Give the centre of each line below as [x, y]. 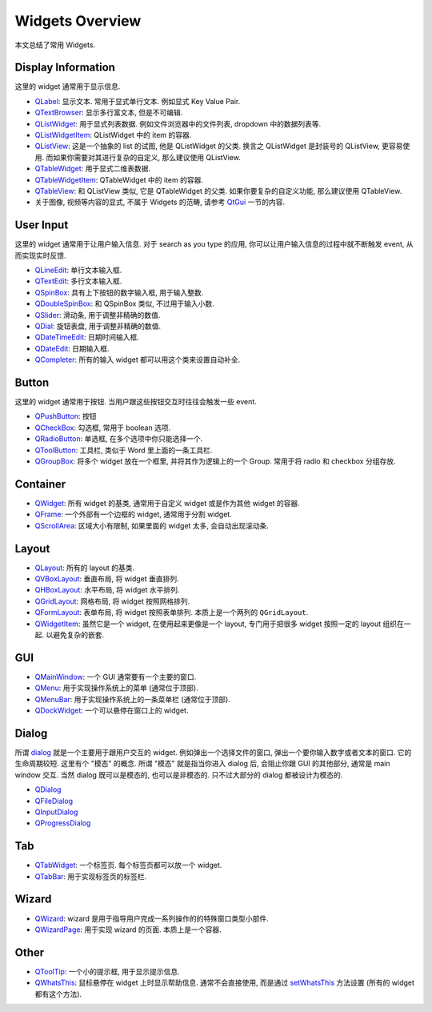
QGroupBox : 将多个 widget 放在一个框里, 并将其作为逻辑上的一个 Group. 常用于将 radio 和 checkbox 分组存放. [215, 461]
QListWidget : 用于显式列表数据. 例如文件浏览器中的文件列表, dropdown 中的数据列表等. [178, 123]
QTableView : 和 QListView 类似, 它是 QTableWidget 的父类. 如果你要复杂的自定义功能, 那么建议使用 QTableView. [218, 191]
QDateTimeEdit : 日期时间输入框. [87, 337]
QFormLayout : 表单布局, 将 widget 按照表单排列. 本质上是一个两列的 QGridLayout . [172, 612]
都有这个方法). [58, 994]
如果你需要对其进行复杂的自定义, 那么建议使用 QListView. [147, 157]
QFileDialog [54, 801]
